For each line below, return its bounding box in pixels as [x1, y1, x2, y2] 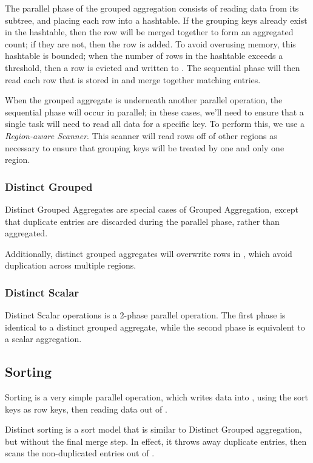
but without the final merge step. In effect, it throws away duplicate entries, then [5, 434, 307, 447]
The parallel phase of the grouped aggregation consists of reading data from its [5, 2, 299, 14]
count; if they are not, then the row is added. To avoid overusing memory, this [5, 37, 296, 50]
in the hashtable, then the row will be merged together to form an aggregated [5, 26, 294, 38]
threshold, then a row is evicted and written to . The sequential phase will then [5, 61, 300, 74]
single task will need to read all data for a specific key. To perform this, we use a [5, 117, 305, 130]
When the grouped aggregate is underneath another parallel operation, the [5, 94, 283, 106]
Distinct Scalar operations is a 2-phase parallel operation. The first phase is [5, 309, 286, 321]
